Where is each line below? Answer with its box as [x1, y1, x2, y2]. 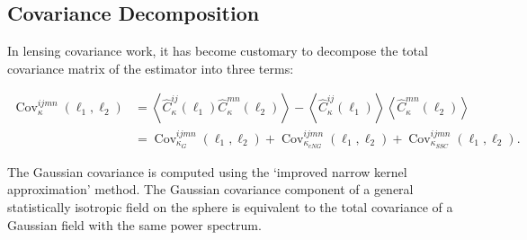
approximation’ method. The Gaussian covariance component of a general [7, 180, 414, 199]
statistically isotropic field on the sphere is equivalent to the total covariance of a [7, 198, 453, 216]
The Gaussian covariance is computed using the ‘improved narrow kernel [7, 162, 407, 181]
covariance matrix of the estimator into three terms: [7, 58, 294, 77]
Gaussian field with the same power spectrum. [7, 215, 262, 234]
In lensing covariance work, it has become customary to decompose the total [7, 41, 428, 60]
